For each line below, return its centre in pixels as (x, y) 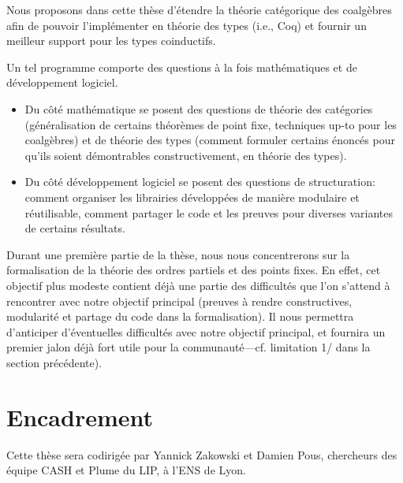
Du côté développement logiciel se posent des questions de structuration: (200, 182)
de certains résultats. (75, 228)
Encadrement (80, 416)
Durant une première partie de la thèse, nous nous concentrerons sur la (178, 254)
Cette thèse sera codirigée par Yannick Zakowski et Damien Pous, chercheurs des (202, 454)
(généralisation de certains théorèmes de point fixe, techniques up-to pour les (211, 124)
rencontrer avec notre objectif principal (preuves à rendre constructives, (179, 301)
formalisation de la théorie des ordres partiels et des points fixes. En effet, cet (194, 270)
